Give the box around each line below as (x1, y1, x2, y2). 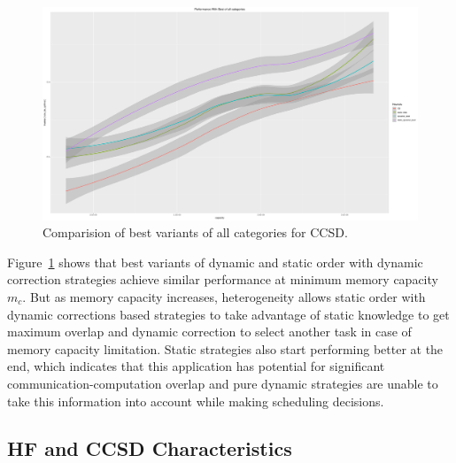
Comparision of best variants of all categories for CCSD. (43, 223, 348, 242)
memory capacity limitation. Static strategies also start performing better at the (7, 339, 444, 358)
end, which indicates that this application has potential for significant (7, 357, 385, 375)
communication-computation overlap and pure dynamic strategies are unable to (7, 374, 438, 392)
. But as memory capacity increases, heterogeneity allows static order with (22, 287, 426, 305)
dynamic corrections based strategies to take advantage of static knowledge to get (7, 305, 450, 323)
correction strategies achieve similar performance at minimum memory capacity (7, 270, 438, 289)
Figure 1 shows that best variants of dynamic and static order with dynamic (7, 252, 423, 271)
